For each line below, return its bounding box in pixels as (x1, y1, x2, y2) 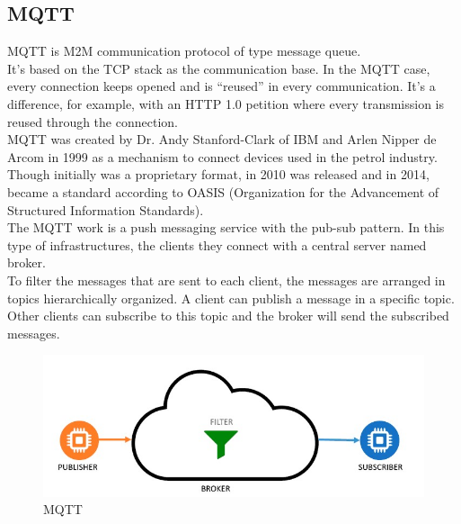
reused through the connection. (7, 112, 178, 131)
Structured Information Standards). (7, 200, 204, 219)
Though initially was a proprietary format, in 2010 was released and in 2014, (7, 165, 430, 184)
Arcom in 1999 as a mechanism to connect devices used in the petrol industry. (7, 147, 438, 166)
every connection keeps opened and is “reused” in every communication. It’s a (7, 77, 436, 95)
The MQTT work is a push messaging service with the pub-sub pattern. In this (7, 218, 445, 237)
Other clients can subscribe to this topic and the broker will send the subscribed (7, 306, 449, 325)
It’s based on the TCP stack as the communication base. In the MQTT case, (7, 59, 430, 77)
